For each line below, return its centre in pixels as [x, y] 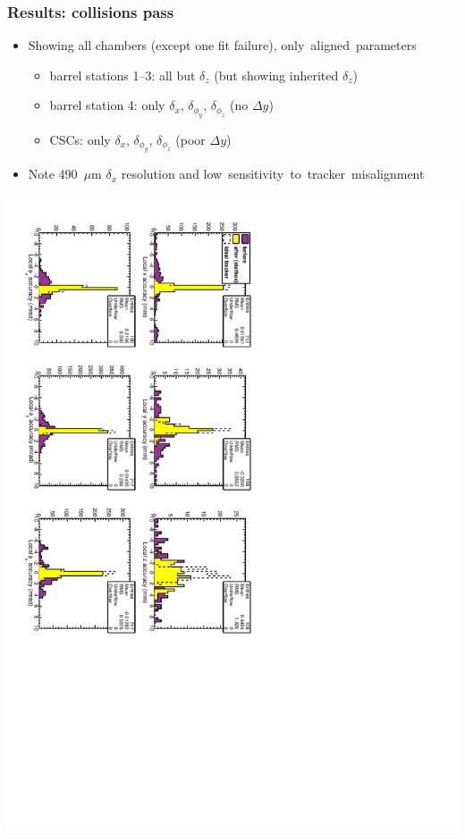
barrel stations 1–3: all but [123, 75]
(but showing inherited [276, 75]
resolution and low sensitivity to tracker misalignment [273, 174]
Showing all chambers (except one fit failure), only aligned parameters [222, 45]
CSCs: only [80, 139]
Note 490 [53, 174]
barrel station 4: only [107, 105]
